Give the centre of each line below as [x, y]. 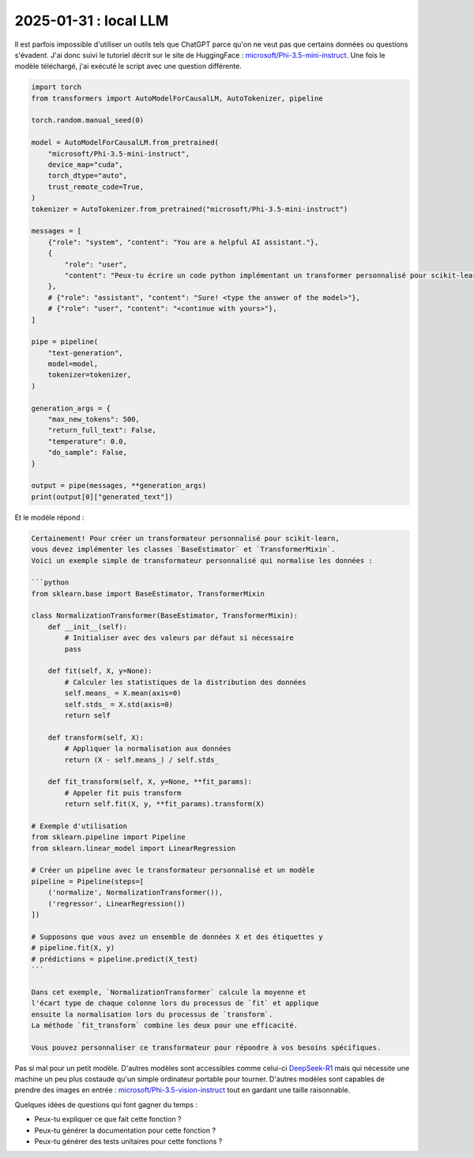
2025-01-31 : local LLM [92, 21]
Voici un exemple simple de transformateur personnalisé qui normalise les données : [202, 560]
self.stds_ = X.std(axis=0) [119, 704]
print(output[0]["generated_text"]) [102, 497]
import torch [56, 87]
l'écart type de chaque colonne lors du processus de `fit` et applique [175, 1003]
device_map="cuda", [86, 165]
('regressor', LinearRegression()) [117, 903]
